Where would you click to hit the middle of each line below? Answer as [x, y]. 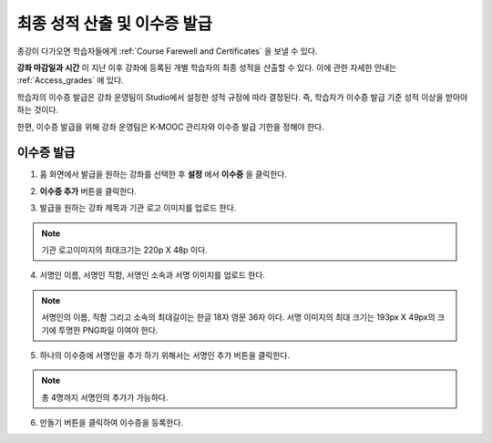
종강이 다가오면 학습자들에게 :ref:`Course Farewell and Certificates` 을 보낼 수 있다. [167, 51]
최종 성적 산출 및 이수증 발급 [115, 24]
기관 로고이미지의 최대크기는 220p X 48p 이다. [125, 250]
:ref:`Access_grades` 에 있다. [70, 80]
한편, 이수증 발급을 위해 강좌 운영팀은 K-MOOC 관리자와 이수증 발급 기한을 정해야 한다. [170, 127]
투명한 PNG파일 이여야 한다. [108, 330]
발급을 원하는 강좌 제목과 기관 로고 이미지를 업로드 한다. [138, 208]
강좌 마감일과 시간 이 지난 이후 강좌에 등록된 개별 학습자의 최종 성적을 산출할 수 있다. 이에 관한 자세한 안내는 [207, 67]
